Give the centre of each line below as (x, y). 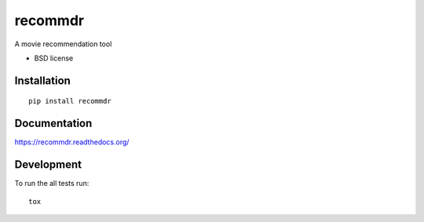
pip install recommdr (70, 101)
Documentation (53, 124)
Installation (42, 80)
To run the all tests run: (52, 184)
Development (48, 165)
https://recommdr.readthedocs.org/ (72, 142)
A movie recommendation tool (63, 44)
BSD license (54, 58)
